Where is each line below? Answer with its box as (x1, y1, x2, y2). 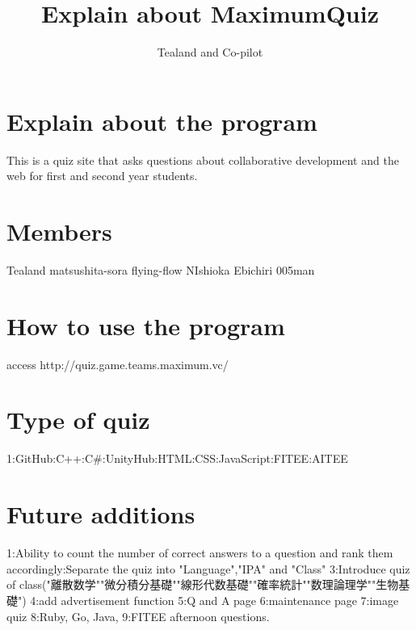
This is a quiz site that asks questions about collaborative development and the (6, 151, 399, 168)
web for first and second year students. (6, 167, 198, 184)
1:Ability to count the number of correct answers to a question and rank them (6, 544, 393, 561)
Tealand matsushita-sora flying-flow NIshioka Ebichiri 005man (6, 261, 315, 278)
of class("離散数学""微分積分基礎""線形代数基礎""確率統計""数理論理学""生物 (6, 576, 399, 593)
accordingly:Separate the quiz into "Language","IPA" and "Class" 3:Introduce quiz (6, 560, 410, 577)
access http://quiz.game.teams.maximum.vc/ (6, 355, 229, 372)
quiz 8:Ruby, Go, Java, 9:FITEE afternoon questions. (6, 607, 270, 624)
